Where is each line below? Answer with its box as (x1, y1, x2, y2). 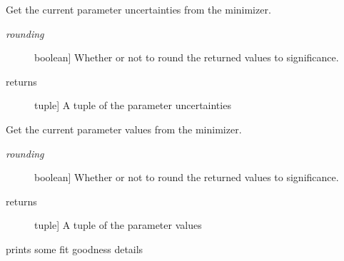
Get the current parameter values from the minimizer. (6, 121, 242, 136)
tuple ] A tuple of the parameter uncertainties (34, 98, 231, 113)
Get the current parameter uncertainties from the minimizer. (6, 2, 271, 16)
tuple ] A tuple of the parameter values (34, 217, 202, 232)
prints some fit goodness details (6, 241, 143, 256)
